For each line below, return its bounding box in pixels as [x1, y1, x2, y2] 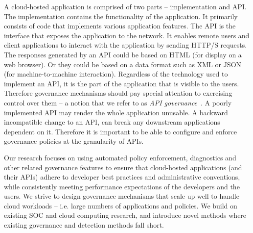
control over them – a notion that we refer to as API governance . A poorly [4, 97, 232, 107]
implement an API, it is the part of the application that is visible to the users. [4, 78, 239, 88]
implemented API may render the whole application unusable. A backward [4, 107, 228, 117]
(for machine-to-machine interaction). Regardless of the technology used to [4, 69, 228, 79]
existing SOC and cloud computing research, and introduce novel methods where [4, 210, 247, 220]
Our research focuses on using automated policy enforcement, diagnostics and [4, 152, 236, 162]
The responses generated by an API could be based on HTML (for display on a [4, 49, 242, 59]
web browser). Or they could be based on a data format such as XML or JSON [4, 59, 242, 69]
